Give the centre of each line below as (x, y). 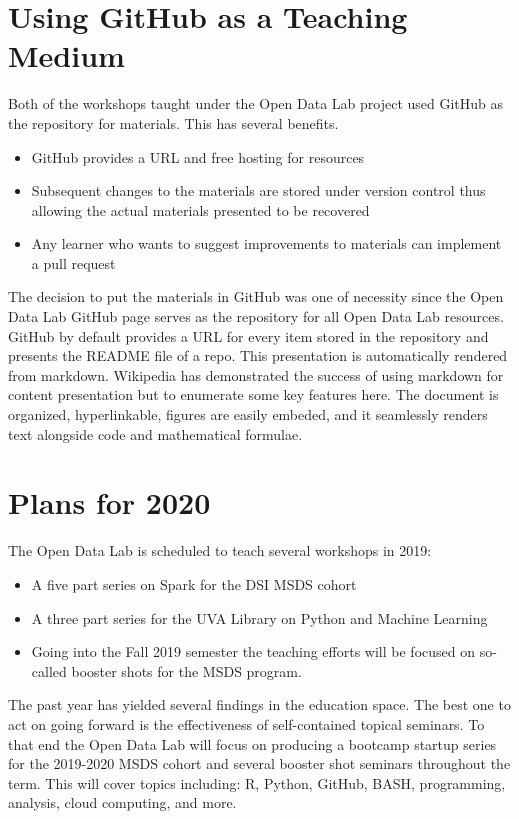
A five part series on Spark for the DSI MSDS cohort (194, 583)
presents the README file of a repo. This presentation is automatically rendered (258, 355)
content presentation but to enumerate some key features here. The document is (253, 394)
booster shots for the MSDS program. (186, 670)
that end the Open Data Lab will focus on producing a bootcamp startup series (252, 743)
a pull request (73, 262)
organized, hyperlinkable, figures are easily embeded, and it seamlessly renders (248, 414)
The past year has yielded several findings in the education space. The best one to (259, 704)
